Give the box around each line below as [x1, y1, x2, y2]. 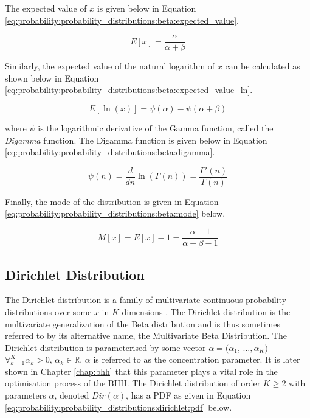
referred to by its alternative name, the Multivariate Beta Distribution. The [5, 329, 287, 342]
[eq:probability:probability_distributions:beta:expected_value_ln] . [5, 83, 253, 96]
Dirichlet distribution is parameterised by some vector [5, 341, 206, 354]
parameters [5, 389, 46, 402]
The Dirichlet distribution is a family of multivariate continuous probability [5, 293, 287, 306]
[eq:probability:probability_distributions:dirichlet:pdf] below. [5, 400, 232, 413]
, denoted [54, 389, 89, 402]
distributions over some [5, 305, 92, 318]
